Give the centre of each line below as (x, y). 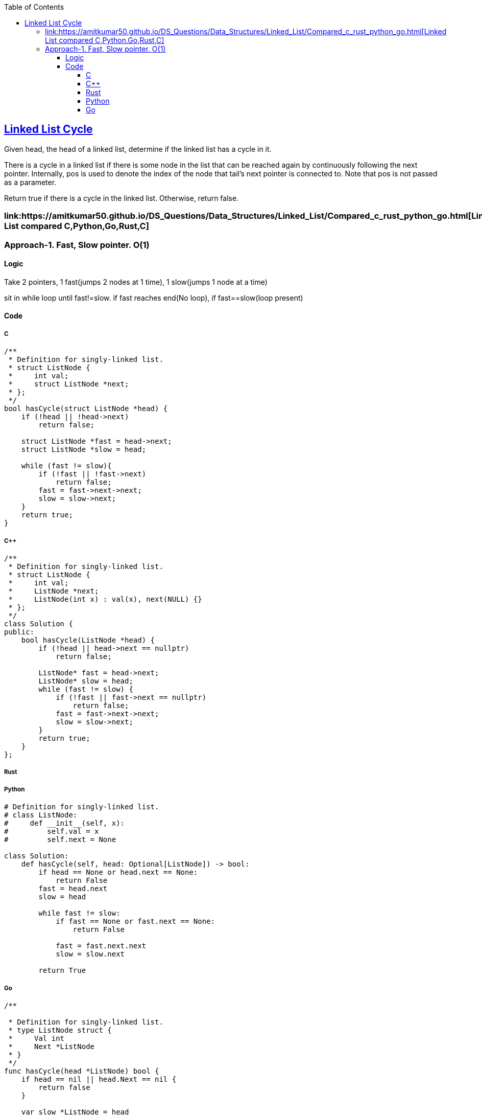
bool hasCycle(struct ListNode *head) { (86, 409)
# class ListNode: (41, 815)
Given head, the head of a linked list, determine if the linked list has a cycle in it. (138, 149)
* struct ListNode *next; (69, 384)
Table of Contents (34, 7)
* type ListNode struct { (60, 1030)
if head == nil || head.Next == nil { (99, 1079)
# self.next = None (60, 840)
